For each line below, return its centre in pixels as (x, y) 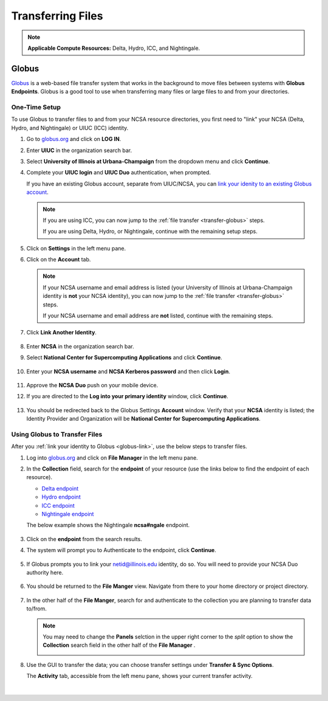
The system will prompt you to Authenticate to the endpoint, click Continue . (121, 550)
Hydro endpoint (61, 497)
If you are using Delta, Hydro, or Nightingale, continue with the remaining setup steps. (150, 232)
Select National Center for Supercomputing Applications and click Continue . (125, 357)
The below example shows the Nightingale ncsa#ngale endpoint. (108, 525)
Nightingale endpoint (68, 514)
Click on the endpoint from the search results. (84, 539)
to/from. (36, 609)
